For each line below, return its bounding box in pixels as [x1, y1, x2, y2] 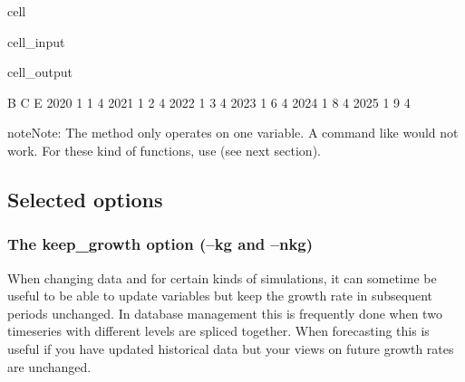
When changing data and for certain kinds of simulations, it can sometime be [7, 268, 437, 287]
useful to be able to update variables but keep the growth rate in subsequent [7, 286, 433, 305]
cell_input [7, 32, 65, 51]
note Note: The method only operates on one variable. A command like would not [7, 123, 459, 142]
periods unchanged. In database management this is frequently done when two [7, 303, 442, 322]
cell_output [7, 62, 73, 81]
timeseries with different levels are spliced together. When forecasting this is [7, 321, 430, 340]
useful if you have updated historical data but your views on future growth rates [7, 339, 454, 358]
